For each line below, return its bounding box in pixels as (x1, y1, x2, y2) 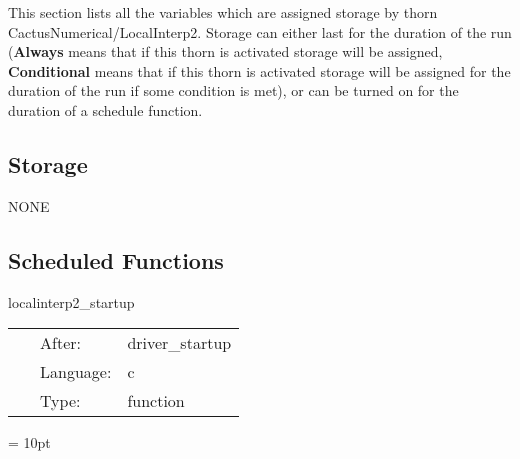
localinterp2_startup (8, 291, 135, 312)
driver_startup (127, 331, 232, 355)
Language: (40, 360, 112, 384)
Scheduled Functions (8, 244, 224, 275)
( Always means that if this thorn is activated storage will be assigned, (8, 41, 443, 62)
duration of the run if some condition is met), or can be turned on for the (8, 80, 459, 101)
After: (40, 331, 81, 355)
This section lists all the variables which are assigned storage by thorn (8, 2, 438, 22)
